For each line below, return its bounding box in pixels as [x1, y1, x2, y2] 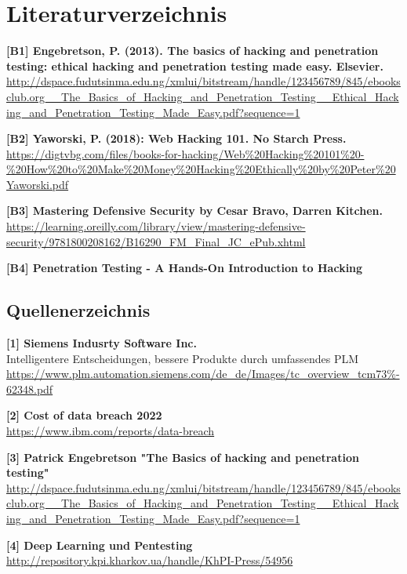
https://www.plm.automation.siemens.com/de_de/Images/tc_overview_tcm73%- [6, 365, 400, 382]
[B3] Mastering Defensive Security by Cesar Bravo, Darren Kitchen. [6, 202, 383, 219]
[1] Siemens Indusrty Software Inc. [6, 335, 197, 351]
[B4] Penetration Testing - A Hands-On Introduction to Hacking [6, 260, 363, 276]
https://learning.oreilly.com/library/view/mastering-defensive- [6, 218, 306, 234]
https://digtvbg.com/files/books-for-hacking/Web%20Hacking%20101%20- [6, 145, 365, 162]
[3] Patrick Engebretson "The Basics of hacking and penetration [6, 449, 359, 465]
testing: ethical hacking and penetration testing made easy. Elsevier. [6, 57, 383, 74]
